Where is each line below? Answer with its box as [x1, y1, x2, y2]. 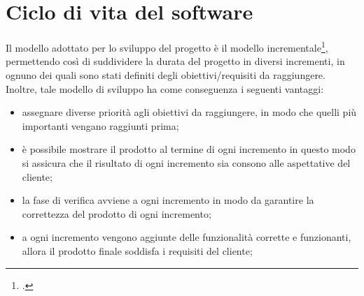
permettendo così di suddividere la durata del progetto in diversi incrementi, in [6, 54, 345, 68]
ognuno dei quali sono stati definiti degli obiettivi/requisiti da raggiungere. [6, 67, 325, 82]
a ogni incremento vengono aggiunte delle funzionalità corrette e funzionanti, [22, 230, 351, 244]
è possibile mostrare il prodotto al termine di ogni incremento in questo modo [22, 142, 356, 156]
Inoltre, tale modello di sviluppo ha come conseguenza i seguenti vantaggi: [6, 81, 324, 96]
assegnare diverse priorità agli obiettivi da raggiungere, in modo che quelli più [22, 105, 357, 119]
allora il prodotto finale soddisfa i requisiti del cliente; [22, 243, 253, 258]
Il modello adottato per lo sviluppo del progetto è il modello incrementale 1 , [6, 38, 328, 54]
